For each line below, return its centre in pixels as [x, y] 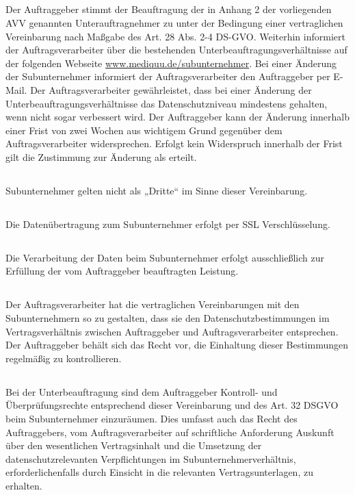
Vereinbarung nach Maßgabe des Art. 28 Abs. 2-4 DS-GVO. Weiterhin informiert [175, 36]
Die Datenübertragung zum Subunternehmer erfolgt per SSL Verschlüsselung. [168, 224]
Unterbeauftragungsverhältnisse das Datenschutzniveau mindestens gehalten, [167, 103]
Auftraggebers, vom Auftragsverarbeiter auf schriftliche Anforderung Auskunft [170, 432]
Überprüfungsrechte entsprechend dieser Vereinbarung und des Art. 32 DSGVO [172, 405]
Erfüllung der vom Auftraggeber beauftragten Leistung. [122, 271]
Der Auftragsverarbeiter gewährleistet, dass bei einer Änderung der [171, 89]
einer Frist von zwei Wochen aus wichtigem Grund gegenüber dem [144, 130]
